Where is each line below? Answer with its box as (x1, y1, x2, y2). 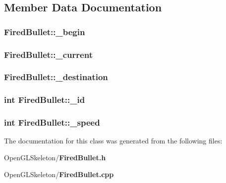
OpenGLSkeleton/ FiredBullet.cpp (4, 169, 114, 179)
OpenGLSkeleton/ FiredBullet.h (4, 152, 106, 162)
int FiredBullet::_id (4, 93, 85, 106)
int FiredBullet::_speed (4, 116, 100, 129)
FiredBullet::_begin (4, 25, 85, 38)
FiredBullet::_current (4, 48, 93, 60)
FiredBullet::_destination (4, 71, 108, 83)
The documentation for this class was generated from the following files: (4, 136, 223, 146)
